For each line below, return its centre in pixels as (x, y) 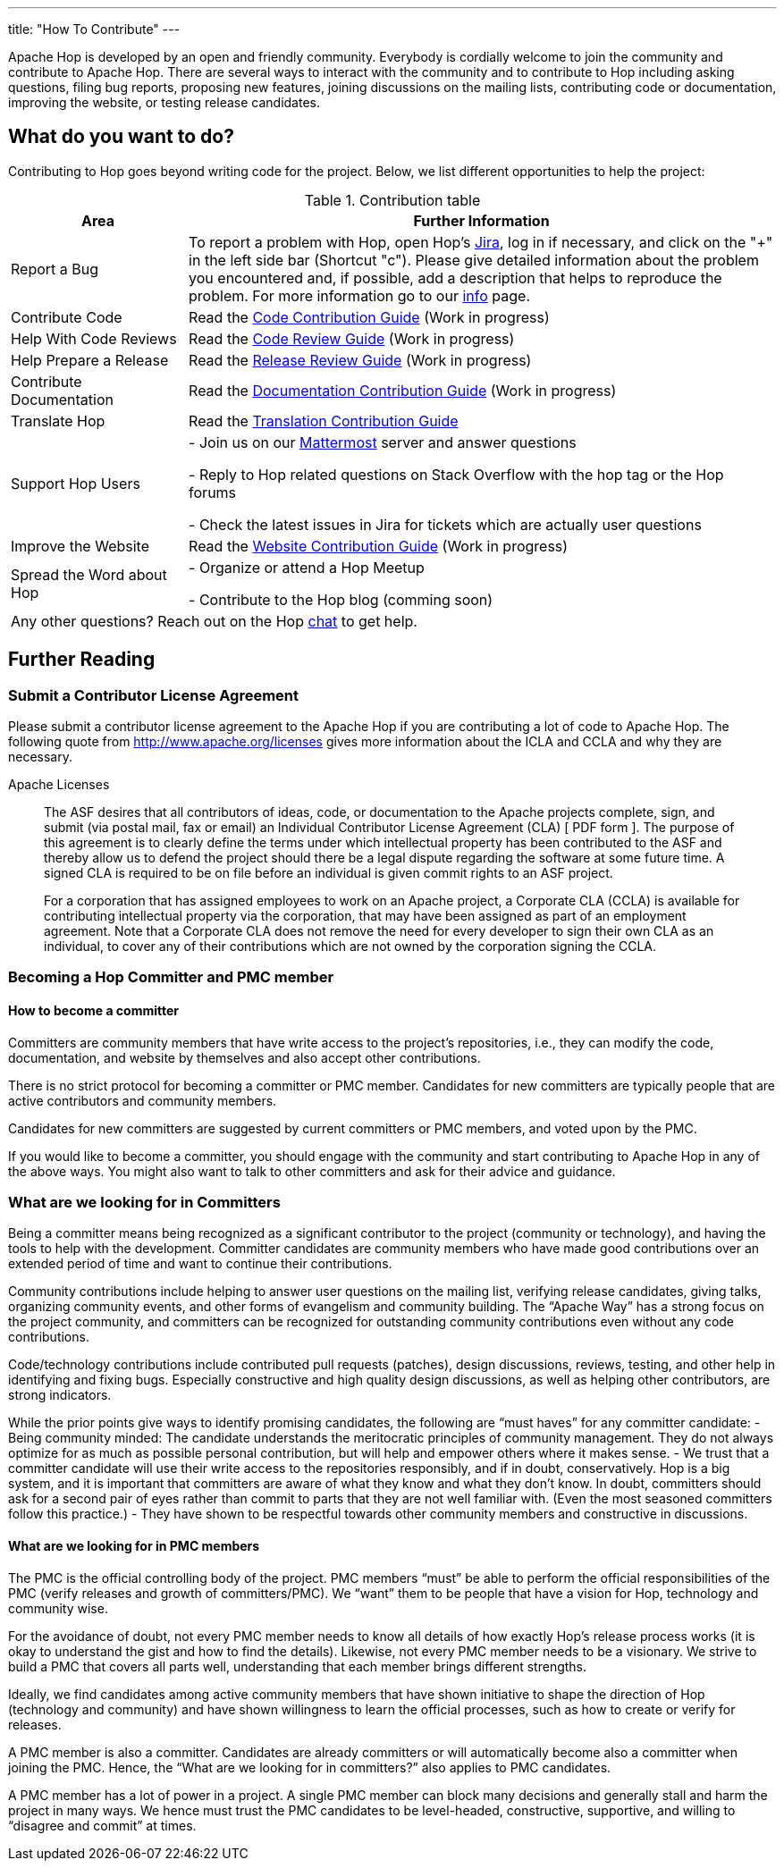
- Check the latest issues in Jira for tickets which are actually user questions (445, 524)
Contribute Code (67, 317)
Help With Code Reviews (94, 338)
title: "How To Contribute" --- (94, 29)
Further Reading (82, 660)
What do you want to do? (121, 137)
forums (213, 492)
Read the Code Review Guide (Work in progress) (352, 338)
